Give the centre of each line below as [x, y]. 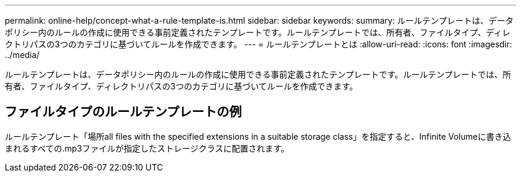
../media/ [22, 55]
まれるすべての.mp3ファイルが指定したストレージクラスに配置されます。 [147, 148]
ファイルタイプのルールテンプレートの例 [123, 112]
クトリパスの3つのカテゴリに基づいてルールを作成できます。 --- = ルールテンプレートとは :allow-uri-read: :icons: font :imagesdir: [259, 44]
